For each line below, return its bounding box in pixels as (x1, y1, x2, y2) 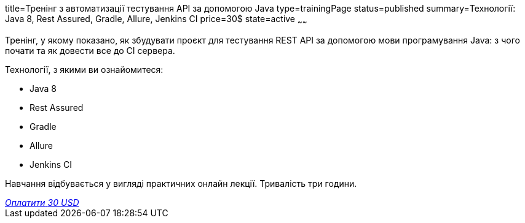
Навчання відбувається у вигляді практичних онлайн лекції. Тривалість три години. (5, 178, 357, 189)
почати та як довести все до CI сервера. (5, 45, 175, 56)
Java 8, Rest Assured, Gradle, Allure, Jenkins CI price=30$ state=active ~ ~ (5, 13, 307, 26)
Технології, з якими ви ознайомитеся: (5, 64, 164, 75)
